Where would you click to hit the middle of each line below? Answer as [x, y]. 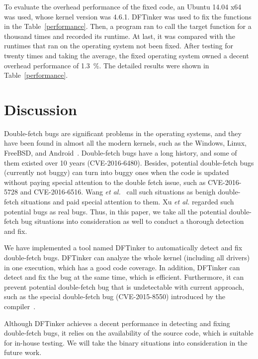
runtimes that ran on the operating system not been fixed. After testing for [119, 46]
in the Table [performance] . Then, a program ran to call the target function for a [128, 26]
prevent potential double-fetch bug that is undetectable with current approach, [124, 286]
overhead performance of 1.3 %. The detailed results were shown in [107, 65]
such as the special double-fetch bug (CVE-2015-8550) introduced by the [115, 296]
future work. [23, 352]
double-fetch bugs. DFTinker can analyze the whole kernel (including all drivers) [127, 257]
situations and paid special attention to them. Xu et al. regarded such [128, 202]
